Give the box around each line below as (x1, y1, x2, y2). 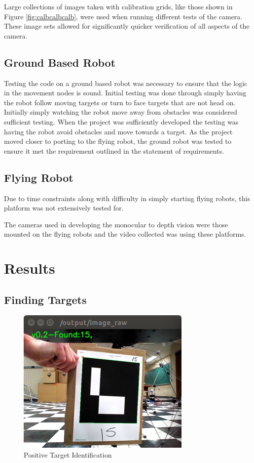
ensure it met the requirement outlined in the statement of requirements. (4, 145, 224, 156)
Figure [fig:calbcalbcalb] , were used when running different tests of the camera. (4, 11, 243, 21)
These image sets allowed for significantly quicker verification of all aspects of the (4, 21, 250, 31)
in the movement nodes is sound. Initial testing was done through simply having (4, 87, 247, 98)
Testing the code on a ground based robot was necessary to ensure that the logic (4, 78, 248, 88)
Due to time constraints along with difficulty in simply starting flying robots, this (4, 193, 250, 203)
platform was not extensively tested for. (4, 203, 124, 213)
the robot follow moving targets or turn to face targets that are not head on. (4, 97, 236, 107)
